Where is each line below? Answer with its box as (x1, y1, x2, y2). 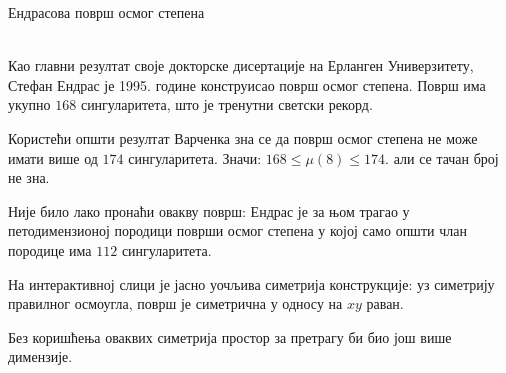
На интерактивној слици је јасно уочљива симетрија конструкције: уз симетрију (8, 273, 495, 294)
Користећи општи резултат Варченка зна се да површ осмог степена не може (8, 127, 478, 148)
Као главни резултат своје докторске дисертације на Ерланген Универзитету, (8, 55, 474, 76)
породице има (8, 239, 92, 260)
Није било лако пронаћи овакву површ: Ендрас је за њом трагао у (8, 200, 410, 221)
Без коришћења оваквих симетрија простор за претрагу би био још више (8, 326, 452, 347)
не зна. (8, 167, 50, 188)
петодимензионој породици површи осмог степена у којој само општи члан (8, 220, 467, 241)
